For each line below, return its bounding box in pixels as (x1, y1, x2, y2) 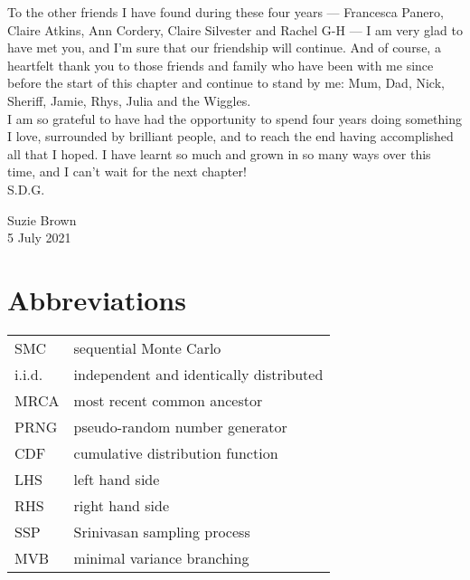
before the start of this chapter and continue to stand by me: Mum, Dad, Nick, (7, 73, 445, 92)
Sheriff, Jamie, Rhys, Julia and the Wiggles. (7, 90, 251, 109)
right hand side (73, 494, 170, 516)
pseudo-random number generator (73, 415, 287, 437)
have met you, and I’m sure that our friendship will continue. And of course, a (7, 38, 441, 57)
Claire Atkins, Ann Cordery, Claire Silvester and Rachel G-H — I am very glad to (7, 20, 463, 39)
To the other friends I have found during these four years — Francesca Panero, (7, 3, 444, 21)
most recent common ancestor (73, 389, 263, 411)
